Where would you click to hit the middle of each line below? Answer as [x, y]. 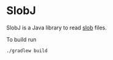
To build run [21, 39]
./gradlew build [27, 51]
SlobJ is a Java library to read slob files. [56, 28]
